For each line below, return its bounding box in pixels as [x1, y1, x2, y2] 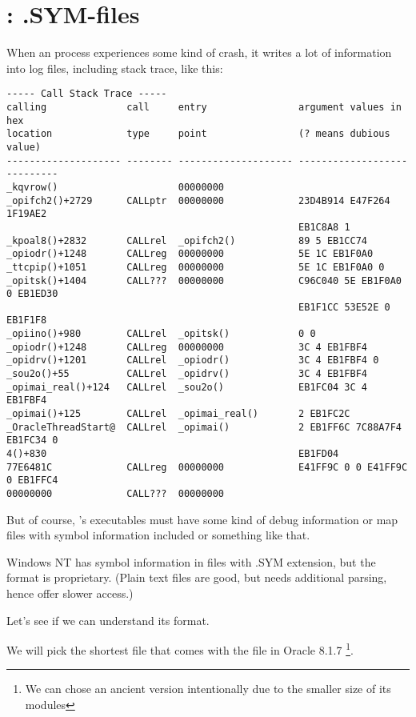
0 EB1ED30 [6, 288, 58, 300]
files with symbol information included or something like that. [6, 527, 310, 543]
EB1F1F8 [6, 314, 47, 326]
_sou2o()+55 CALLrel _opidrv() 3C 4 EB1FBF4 [6, 368, 368, 380]
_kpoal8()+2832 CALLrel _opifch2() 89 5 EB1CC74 [6, 234, 368, 246]
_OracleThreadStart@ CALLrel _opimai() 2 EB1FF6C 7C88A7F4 [6, 421, 402, 433]
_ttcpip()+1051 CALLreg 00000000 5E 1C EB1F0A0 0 [6, 261, 385, 273]
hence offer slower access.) [6, 585, 134, 602]
